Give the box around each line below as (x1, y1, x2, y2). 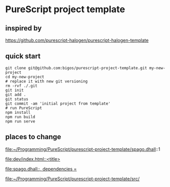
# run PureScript (5, 105, 42, 110)
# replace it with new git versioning (5, 79, 88, 84)
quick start (5, 52, 41, 60)
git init (5, 87, 24, 92)
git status (5, 97, 29, 102)
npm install (5, 110, 31, 115)
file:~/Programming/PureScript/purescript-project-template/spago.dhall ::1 (5, 146, 161, 152)
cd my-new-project (5, 74, 44, 79)
